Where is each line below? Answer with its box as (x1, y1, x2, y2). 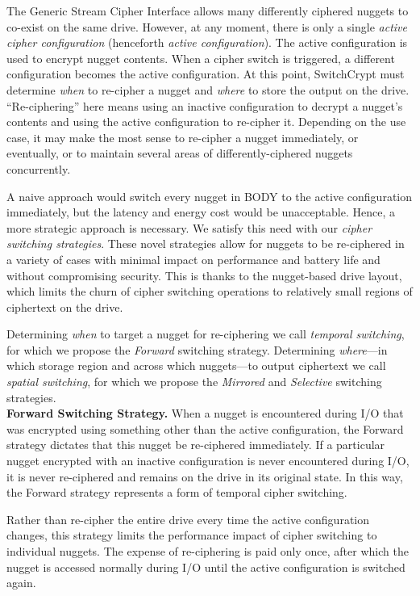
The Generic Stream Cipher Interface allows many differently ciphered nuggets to (6, 2, 409, 19)
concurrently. (6, 160, 71, 177)
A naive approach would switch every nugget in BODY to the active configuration (6, 187, 413, 204)
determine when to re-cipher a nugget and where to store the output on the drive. (6, 81, 410, 98)
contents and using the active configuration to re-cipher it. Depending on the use (6, 113, 406, 130)
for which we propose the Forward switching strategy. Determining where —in (6, 341, 388, 358)
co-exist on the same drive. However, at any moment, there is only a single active (6, 18, 407, 35)
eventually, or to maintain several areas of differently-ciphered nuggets (6, 145, 353, 162)
